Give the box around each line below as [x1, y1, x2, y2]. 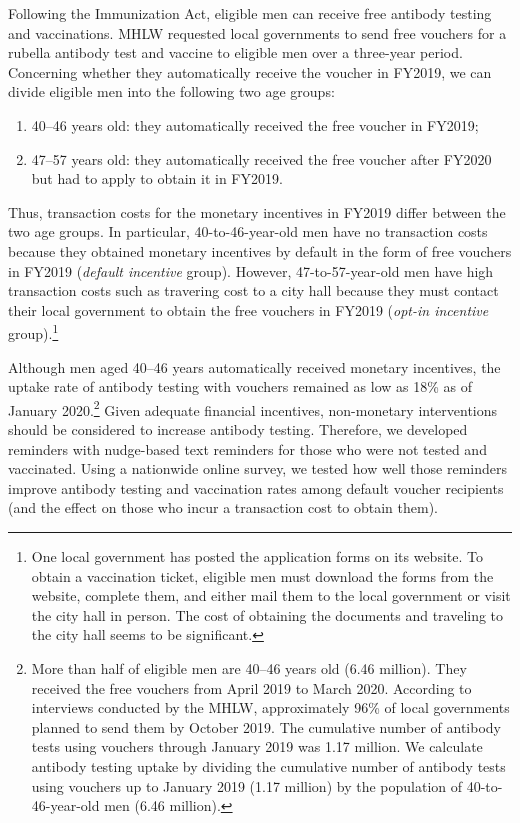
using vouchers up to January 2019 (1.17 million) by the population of [31, 775, 463, 796]
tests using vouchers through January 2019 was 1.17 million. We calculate [31, 736, 483, 757]
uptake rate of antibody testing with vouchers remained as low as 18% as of [8, 376, 473, 397]
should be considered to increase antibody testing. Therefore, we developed [8, 419, 468, 439]
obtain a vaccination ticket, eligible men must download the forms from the [31, 565, 494, 586]
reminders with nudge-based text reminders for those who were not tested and [8, 438, 487, 459]
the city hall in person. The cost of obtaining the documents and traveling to [31, 604, 504, 625]
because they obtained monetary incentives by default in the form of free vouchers [8, 240, 512, 261]
